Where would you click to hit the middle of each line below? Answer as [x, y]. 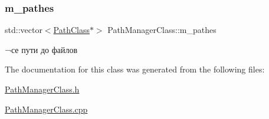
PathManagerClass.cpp [46, 109]
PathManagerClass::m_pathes [162, 30]
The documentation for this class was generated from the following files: [135, 69]
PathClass [71, 30]
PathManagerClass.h [42, 89]
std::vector [24, 30]
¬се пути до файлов [41, 49]
